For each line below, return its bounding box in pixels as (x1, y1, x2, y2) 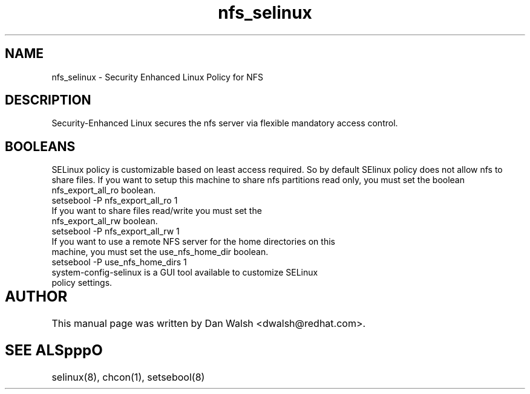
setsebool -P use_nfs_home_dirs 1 (51, 257, 187, 268)
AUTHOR (5, 288, 68, 306)
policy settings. (51, 277, 113, 288)
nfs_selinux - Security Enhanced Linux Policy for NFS (51, 71, 263, 82)
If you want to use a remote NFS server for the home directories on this (51, 236, 335, 247)
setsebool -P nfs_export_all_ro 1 (51, 195, 178, 206)
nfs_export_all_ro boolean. (51, 185, 156, 196)
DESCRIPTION (5, 92, 91, 108)
